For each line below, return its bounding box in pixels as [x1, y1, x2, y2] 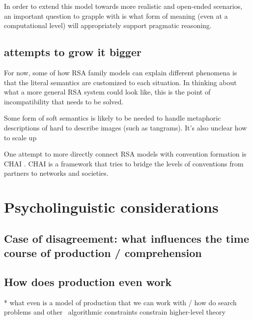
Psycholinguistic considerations [4, 197, 219, 217]
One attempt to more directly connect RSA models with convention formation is [4, 149, 247, 159]
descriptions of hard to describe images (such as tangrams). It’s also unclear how [4, 122, 247, 132]
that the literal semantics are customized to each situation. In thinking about [4, 77, 237, 87]
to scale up [4, 132, 37, 142]
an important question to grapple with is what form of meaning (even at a [4, 10, 228, 21]
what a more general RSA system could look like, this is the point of [4, 87, 211, 97]
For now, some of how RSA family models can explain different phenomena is [4, 67, 237, 77]
